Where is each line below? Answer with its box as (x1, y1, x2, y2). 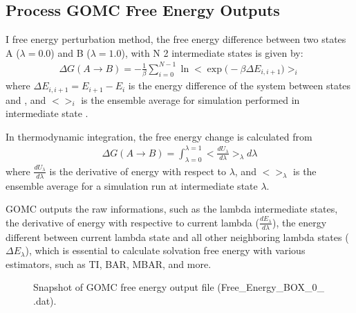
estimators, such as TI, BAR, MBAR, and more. (6, 256, 212, 271)
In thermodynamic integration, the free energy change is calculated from (6, 129, 312, 143)
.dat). (33, 294, 57, 308)
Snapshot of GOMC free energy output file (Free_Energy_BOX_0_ (33, 280, 324, 294)
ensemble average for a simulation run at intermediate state (6, 178, 258, 193)
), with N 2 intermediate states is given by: (121, 45, 303, 60)
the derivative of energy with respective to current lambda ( (6, 215, 259, 229)
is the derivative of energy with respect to (49, 163, 226, 178)
